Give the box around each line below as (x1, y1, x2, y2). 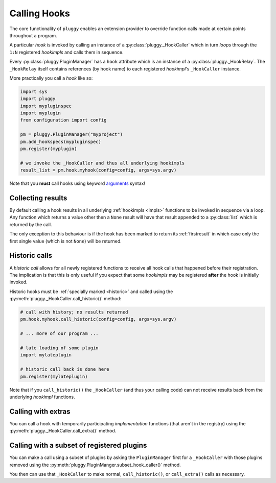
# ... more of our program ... (20, 331, 99, 336)
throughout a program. (9, 32, 57, 38)
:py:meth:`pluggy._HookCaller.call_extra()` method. (9, 428, 117, 434)
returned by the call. (9, 221, 52, 227)
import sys (20, 88, 48, 94)
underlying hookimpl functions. (9, 394, 75, 400)
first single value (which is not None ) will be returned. (9, 238, 122, 244)
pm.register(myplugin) (20, 146, 77, 152)
